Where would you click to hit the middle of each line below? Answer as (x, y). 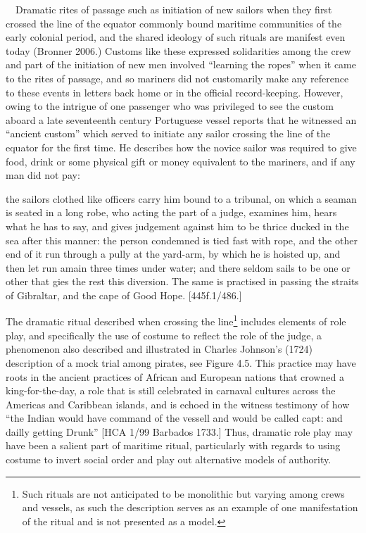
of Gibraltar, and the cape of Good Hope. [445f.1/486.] (124, 295)
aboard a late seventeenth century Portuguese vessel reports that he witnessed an (181, 119)
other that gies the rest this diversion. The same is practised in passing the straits (182, 281)
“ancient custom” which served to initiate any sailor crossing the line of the (168, 133)
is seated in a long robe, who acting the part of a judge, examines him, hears (171, 212)
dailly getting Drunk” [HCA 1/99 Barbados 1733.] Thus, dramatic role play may (179, 431)
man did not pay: (43, 175)
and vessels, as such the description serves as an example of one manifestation (190, 507)
